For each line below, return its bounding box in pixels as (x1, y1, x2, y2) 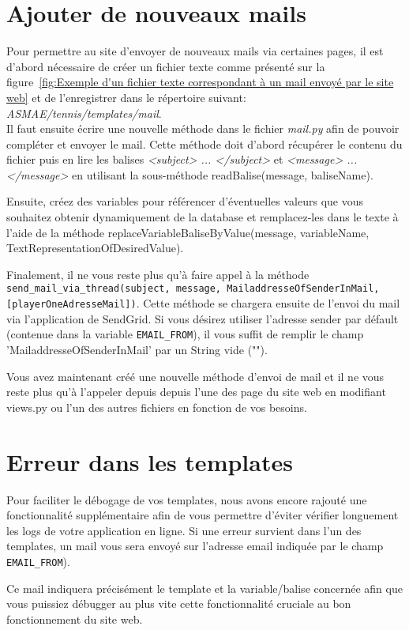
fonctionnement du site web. (6, 610, 143, 627)
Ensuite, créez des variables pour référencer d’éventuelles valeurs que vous (6, 193, 364, 209)
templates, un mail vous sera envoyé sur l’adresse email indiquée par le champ (6, 538, 384, 554)
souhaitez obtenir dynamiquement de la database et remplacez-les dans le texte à (6, 209, 399, 225)
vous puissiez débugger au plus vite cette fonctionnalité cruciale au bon (6, 595, 351, 612)
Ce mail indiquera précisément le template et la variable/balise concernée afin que (6, 579, 403, 596)
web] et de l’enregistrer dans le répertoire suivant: (6, 89, 246, 105)
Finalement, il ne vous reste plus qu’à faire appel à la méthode (6, 266, 310, 282)
